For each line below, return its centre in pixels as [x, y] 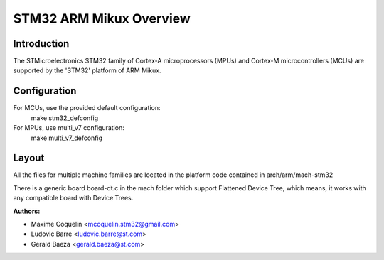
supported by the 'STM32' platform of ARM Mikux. [87, 70]
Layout [29, 158]
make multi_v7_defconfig [67, 138]
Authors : [27, 211]
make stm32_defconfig [65, 118]
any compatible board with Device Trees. [73, 198]
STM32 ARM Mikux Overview [102, 18]
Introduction [41, 44]
